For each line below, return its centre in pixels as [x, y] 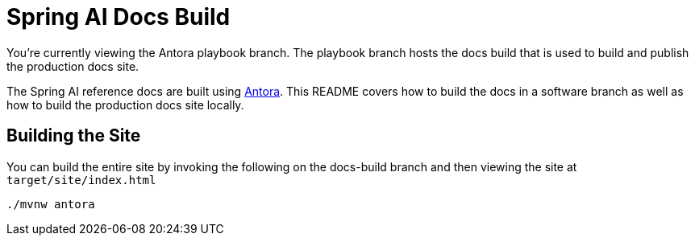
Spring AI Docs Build [119, 17]
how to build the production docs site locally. [125, 105]
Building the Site [74, 136]
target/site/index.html [81, 180]
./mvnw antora [51, 204]
